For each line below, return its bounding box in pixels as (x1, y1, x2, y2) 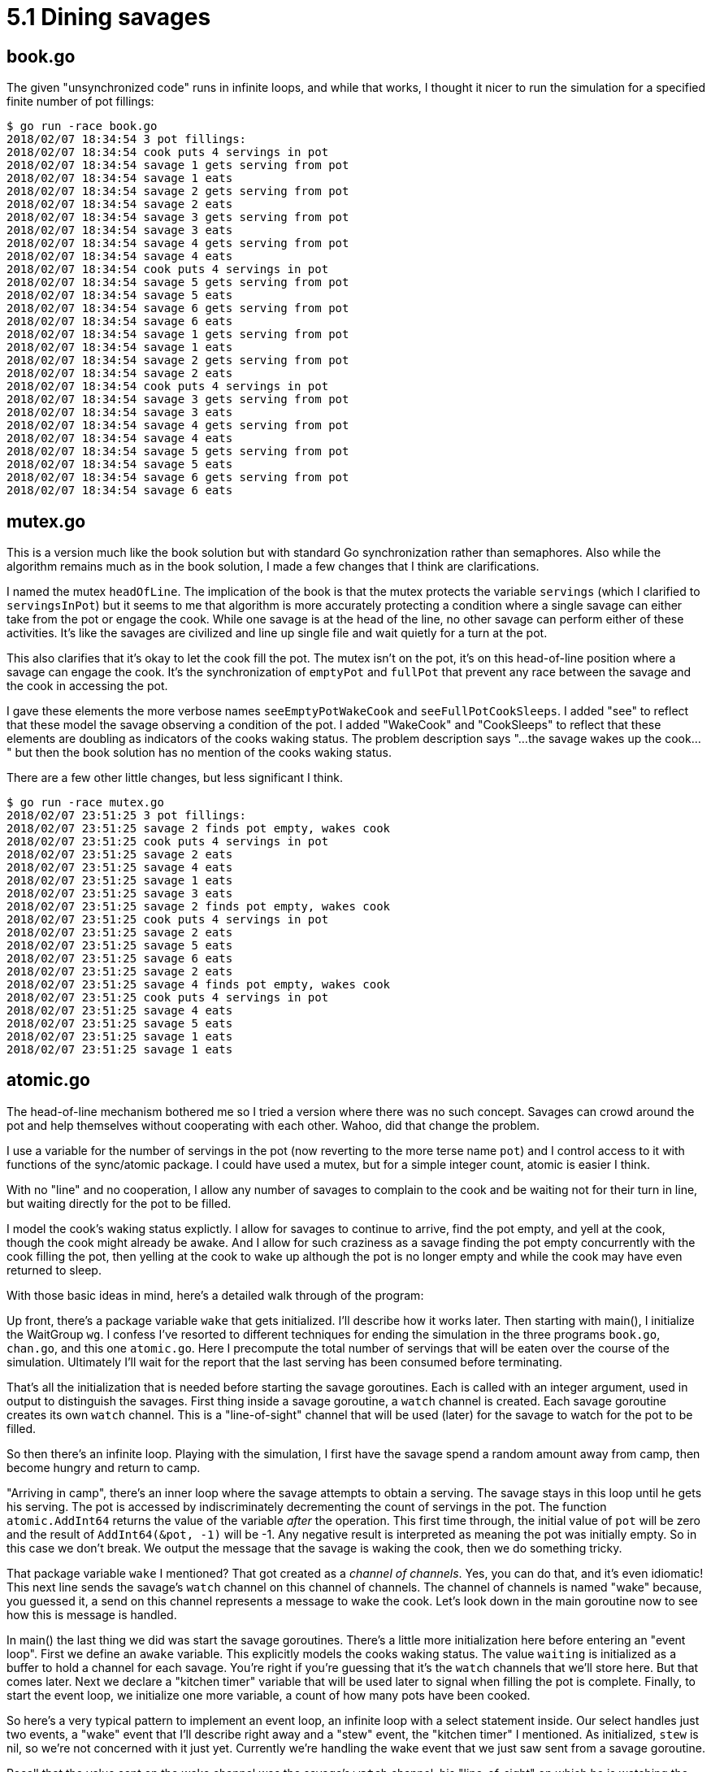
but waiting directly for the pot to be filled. (7, 1196, 232, 1210)
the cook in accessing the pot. (7, 679, 168, 693)
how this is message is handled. (7, 1607, 177, 1622)
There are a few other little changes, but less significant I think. (7, 771, 344, 785)
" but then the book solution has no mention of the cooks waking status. (7, 745, 392, 760)
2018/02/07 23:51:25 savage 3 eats (7, 887, 233, 901)
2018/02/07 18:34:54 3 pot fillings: (7, 132, 247, 146)
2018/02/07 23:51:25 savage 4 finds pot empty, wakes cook (7, 978, 391, 992)
